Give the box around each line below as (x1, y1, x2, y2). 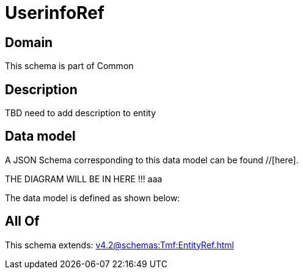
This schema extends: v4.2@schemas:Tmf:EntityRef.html (5, 239, 235, 250)
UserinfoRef (5, 2, 104, 23)
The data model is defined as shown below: (5, 192, 180, 203)
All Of (5, 213, 40, 229)
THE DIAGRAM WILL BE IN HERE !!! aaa (5, 173, 162, 184)
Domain (5, 34, 53, 50)
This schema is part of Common (5, 61, 134, 72)
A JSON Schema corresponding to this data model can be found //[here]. (5, 154, 299, 165)
